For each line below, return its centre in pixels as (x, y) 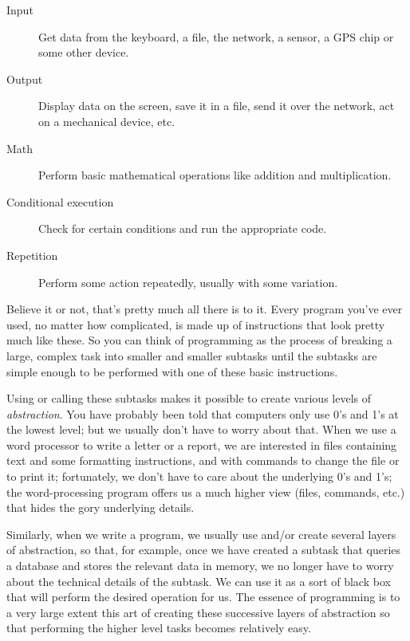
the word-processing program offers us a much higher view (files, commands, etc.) (206, 492)
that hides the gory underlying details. (101, 507)
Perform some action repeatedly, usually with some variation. (188, 282)
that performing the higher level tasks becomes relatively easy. (159, 628)
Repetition (32, 255)
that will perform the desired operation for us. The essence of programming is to (203, 597)
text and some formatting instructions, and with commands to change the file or (203, 460)
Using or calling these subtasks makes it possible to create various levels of (189, 398)
